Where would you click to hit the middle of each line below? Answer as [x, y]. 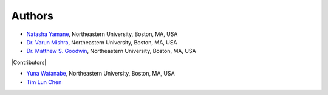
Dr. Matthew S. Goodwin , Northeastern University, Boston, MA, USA [111, 51]
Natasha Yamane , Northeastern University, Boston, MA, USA [102, 34]
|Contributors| [29, 62]
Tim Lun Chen [44, 82]
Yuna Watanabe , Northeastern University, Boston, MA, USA [101, 74]
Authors [32, 16]
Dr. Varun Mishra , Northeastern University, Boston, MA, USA [102, 42]
